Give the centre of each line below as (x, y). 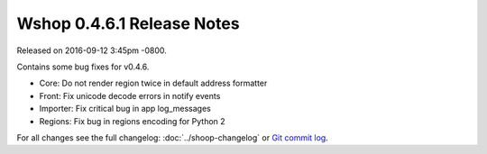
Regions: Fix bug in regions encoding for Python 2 (132, 121)
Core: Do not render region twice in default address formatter (153, 83)
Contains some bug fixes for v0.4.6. (83, 67)
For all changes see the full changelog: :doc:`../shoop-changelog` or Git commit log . (172, 137)
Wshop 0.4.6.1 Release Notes (128, 23)
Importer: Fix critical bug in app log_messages (125, 109)
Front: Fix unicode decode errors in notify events (130, 95)
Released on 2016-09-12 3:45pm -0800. (92, 50)
